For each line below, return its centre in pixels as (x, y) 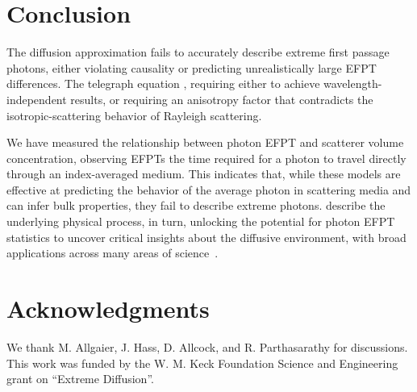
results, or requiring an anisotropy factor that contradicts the (222, 99)
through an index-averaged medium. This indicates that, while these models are (204, 174)
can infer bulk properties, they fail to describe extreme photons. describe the (196, 205)
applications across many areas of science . (113, 253)
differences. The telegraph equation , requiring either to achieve (163, 83)
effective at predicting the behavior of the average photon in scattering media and (209, 189)
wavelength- (353, 83)
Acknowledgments (108, 309)
